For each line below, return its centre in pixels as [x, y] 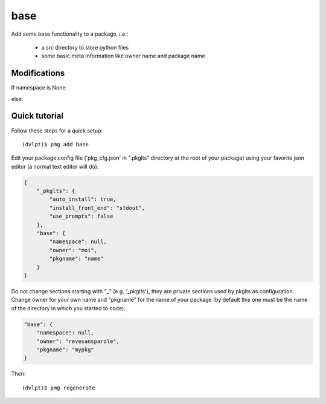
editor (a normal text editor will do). [55, 166]
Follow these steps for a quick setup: [57, 131]
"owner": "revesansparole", [78, 341]
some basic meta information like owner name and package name [123, 56]
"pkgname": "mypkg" [66, 350]
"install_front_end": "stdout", [97, 208]
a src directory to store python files [85, 47]
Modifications [38, 73]
